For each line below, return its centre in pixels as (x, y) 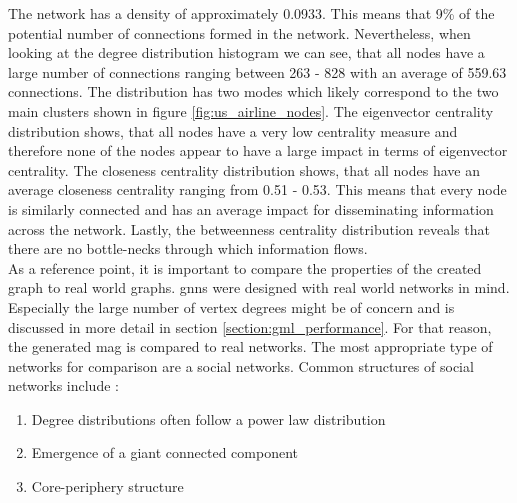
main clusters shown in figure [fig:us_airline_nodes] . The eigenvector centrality (251, 110)
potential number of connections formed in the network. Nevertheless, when (239, 32)
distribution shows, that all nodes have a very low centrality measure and (233, 130)
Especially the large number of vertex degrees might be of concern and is (231, 306)
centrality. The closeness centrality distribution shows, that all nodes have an (244, 169)
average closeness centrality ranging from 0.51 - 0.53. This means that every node (257, 189)
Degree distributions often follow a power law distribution (208, 418)
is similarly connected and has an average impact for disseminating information (251, 208)
